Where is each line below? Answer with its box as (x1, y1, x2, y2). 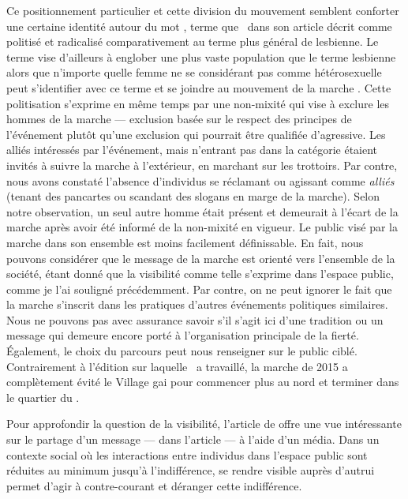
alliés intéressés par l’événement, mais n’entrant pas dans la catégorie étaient (6, 141, 378, 158)
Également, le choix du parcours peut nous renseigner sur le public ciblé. (6, 343, 357, 359)
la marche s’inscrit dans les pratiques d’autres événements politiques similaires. (6, 296, 388, 313)
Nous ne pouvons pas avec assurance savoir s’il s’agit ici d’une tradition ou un (6, 311, 384, 328)
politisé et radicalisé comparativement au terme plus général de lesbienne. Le (6, 33, 379, 50)
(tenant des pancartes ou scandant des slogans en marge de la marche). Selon (6, 188, 380, 204)
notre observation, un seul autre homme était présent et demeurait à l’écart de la (6, 203, 399, 219)
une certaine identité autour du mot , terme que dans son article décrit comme (6, 17, 392, 34)
